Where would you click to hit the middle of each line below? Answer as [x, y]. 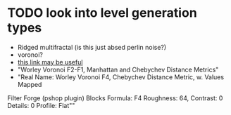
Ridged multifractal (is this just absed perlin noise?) [92, 47]
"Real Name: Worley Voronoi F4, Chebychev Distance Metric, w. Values [120, 77]
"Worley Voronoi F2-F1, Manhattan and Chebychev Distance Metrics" [118, 69]
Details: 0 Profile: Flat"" [41, 105]
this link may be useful [50, 62]
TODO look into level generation [102, 13]
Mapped [30, 84]
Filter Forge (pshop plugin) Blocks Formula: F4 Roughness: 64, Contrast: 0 [115, 98]
